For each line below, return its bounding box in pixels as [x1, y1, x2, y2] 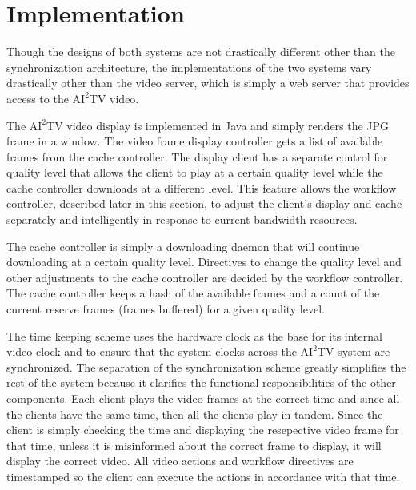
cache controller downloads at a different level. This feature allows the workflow [6, 179, 397, 196]
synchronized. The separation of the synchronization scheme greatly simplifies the [6, 358, 406, 375]
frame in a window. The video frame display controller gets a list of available [6, 133, 383, 149]
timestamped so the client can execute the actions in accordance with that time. [6, 468, 400, 484]
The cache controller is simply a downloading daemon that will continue [6, 237, 360, 254]
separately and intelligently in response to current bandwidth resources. [6, 211, 358, 228]
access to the [6, 90, 69, 106]
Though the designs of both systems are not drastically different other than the [6, 43, 395, 60]
